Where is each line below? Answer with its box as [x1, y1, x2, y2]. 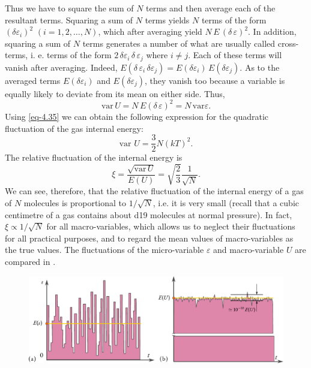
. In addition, [248, 25, 297, 38]
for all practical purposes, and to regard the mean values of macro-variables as [5, 231, 294, 244]
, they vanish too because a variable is [145, 74, 285, 86]
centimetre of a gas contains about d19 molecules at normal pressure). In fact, [5, 208, 292, 221]
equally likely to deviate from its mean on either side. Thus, [5, 87, 225, 99]
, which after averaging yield [98, 25, 202, 38]
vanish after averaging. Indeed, [5, 61, 118, 73]
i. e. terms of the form [30, 49, 112, 61]
